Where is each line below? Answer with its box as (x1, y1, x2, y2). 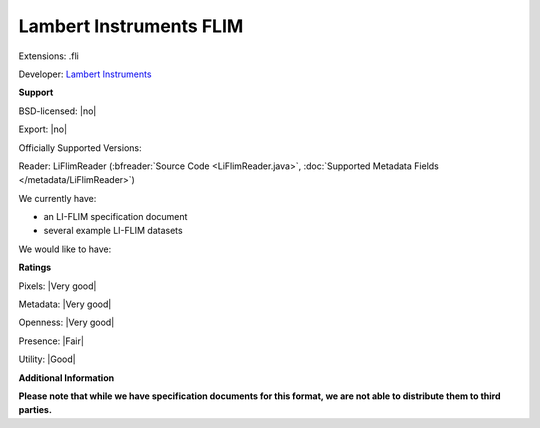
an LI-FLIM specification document (43, 211, 188, 223)
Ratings (18, 261, 52, 274)
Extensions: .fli (18, 50, 80, 62)
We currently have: (18, 192, 97, 204)
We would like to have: (18, 243, 112, 255)
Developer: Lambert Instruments (18, 68, 152, 80)
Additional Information (18, 371, 115, 384)
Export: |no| (18, 123, 68, 135)
